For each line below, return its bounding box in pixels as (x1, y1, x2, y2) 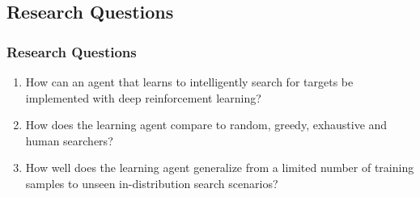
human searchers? (25, 132, 113, 149)
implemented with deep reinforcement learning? (25, 89, 261, 106)
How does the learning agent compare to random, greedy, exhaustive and (25, 116, 388, 133)
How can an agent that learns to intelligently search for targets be (25, 73, 354, 90)
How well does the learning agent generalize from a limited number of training (25, 159, 414, 176)
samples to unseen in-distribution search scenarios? (25, 174, 278, 191)
